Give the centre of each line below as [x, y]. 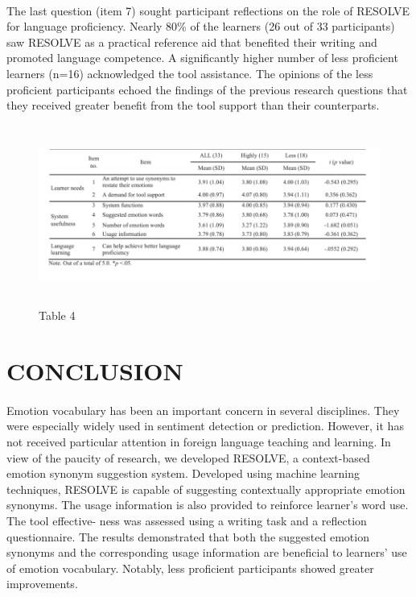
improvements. [42, 584]
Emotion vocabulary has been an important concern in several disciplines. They [203, 410]
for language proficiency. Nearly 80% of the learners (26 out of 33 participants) [201, 26]
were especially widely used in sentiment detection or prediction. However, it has [205, 426]
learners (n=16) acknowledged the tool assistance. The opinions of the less [190, 73]
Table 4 [57, 315]
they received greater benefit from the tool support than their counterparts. [193, 105]
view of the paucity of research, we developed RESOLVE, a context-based [188, 457]
